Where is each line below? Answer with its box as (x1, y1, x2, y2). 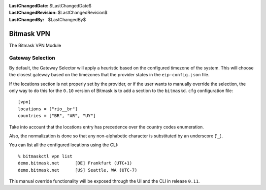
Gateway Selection (9, 55, 55, 62)
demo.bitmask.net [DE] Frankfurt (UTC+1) (18, 160, 133, 166)
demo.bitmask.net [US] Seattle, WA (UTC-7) (18, 167, 137, 173)
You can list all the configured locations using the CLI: (9, 142, 118, 148)
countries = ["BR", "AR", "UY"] (18, 113, 96, 119)
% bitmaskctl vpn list (18, 153, 73, 159)
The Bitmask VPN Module (9, 42, 62, 48)
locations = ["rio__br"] (18, 106, 78, 112)
